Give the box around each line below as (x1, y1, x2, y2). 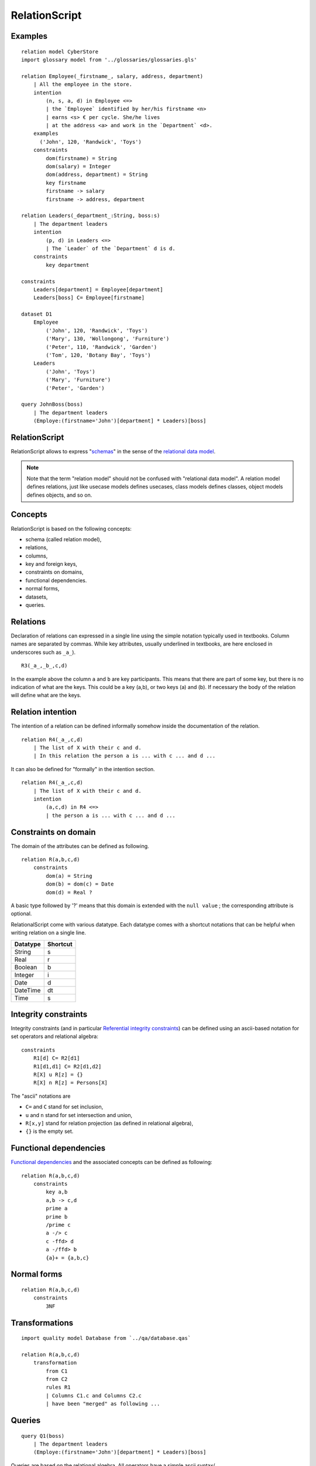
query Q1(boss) (21, 1433, 65, 1439)
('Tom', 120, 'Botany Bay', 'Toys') (46, 352, 152, 359)
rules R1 (46, 1384, 71, 1391)
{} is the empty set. (25, 1128, 74, 1135)
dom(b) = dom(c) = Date (46, 881, 114, 888)
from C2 (46, 1376, 68, 1383)
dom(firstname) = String (46, 155, 117, 161)
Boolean (14, 963, 37, 971)
